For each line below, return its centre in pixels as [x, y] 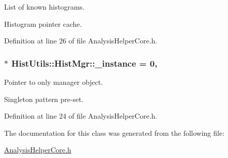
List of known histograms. [44, 7]
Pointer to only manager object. [54, 82]
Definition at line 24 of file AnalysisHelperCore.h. [81, 116]
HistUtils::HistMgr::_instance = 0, [84, 63]
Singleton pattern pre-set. [44, 99]
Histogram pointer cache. [43, 23]
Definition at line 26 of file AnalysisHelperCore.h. [81, 41]
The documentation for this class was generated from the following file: [114, 133]
